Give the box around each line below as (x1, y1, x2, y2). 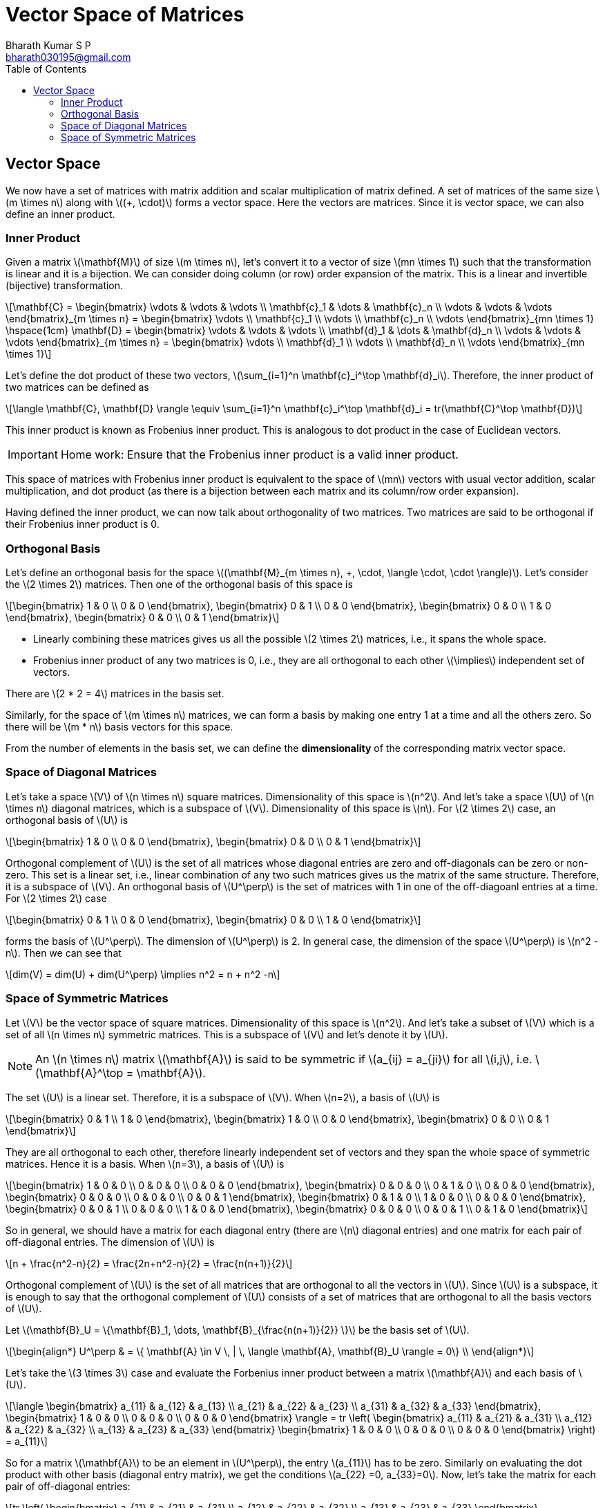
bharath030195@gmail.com (6, 50, 131, 63)
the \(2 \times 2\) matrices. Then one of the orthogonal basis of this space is (6, 578, 353, 591)
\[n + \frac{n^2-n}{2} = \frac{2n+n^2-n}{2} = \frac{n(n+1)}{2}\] (6, 1257, 293, 1269)
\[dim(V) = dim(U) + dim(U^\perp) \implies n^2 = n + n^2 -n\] (6, 968, 280, 980)
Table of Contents (6, 62, 87, 75)
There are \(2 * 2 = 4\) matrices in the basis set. (6, 688, 224, 700)
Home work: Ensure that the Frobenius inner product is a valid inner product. (60, 448, 459, 462)
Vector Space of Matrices (6, 3, 244, 26)
